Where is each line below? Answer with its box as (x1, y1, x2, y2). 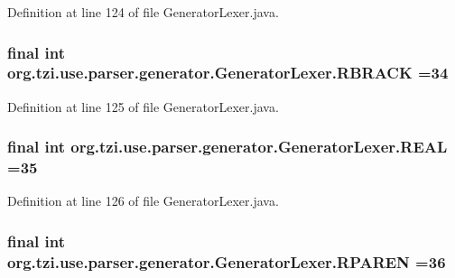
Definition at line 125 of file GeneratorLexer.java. (7, 97, 279, 116)
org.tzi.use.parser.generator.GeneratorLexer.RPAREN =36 (7, 250, 446, 273)
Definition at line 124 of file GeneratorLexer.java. (7, 3, 279, 21)
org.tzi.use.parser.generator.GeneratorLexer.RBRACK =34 (7, 61, 449, 84)
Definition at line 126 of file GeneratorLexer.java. (7, 191, 279, 210)
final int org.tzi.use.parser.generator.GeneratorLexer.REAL (7, 135, 448, 158)
